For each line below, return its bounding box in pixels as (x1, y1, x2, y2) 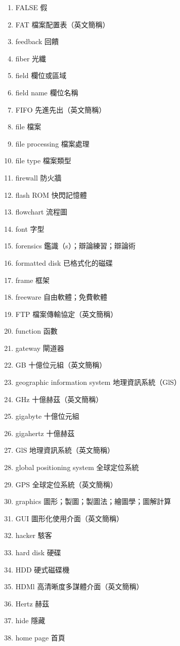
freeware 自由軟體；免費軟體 (15, 292, 108, 302)
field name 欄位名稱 (15, 87, 78, 97)
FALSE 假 (15, 2, 48, 12)
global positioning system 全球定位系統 (15, 462, 139, 473)
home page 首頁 (15, 632, 65, 642)
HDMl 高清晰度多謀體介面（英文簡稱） (15, 581, 144, 592)
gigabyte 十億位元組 (15, 411, 79, 421)
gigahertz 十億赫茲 (15, 427, 75, 438)
